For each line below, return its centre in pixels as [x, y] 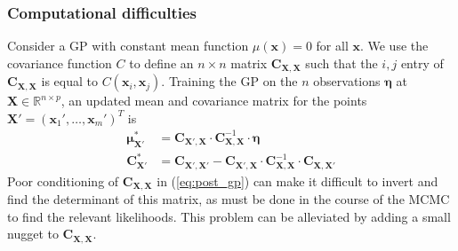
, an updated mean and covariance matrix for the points [214, 101]
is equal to [69, 81]
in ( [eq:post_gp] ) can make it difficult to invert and [297, 180]
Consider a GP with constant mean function [128, 46]
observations [347, 81]
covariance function [60, 63]
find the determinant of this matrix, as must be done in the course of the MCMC [229, 199]
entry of [422, 63]
